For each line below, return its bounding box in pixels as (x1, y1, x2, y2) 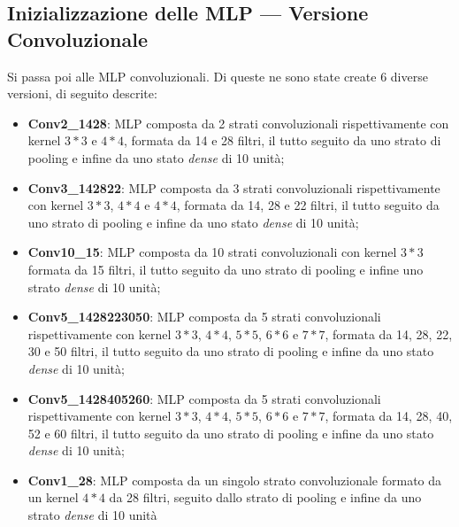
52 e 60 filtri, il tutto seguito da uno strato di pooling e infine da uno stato (27, 423, 434, 442)
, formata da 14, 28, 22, (325, 324, 453, 343)
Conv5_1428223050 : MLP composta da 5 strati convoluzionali (27, 307, 381, 326)
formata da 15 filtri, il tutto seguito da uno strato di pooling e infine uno (27, 260, 424, 278)
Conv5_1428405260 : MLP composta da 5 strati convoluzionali (27, 389, 381, 407)
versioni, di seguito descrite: (7, 84, 157, 103)
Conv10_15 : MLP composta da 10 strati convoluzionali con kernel (27, 243, 397, 261)
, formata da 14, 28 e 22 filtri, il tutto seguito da (176, 196, 440, 214)
